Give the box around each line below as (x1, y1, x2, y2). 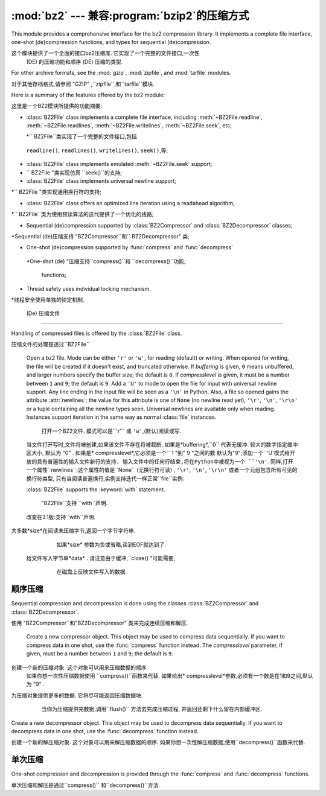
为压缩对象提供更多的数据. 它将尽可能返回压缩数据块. (11, 692, 143, 699)
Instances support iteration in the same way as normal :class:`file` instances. (26, 413, 217, 421)
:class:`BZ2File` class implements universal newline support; (26, 177, 176, 185)
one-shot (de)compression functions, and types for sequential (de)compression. (11, 38, 211, 45)
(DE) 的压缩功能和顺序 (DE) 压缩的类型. (26, 58, 123, 65)
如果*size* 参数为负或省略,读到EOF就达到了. (56, 541, 166, 548)
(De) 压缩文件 (26, 310, 60, 317)
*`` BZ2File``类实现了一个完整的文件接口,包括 (26, 133, 137, 140)
